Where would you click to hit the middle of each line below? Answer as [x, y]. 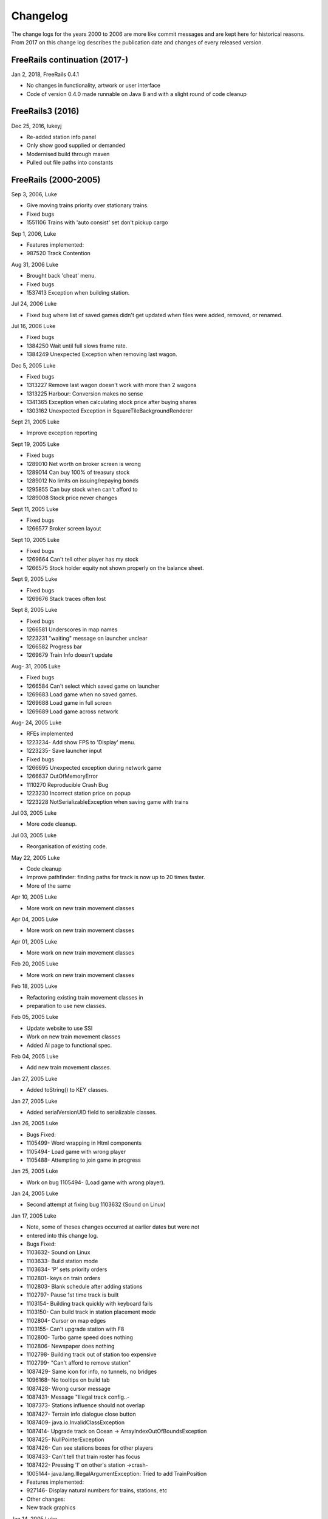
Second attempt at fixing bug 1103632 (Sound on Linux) [96, 1205]
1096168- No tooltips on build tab [68, 1380]
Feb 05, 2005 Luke [35, 1017]
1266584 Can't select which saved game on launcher [93, 686]
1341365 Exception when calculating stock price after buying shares [111, 402]
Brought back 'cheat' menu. [61, 276]
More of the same [49, 886]
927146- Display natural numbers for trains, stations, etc [97, 1490]
